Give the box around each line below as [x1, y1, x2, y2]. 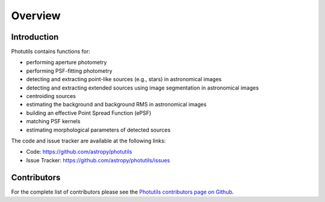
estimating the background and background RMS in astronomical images [26, 101, 207, 108]
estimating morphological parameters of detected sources [26, 126, 171, 133]
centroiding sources [26, 93, 76, 100]
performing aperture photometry [26, 59, 107, 66]
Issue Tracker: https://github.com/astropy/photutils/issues [26, 156, 170, 164]
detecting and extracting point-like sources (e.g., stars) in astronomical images [26, 76, 222, 83]
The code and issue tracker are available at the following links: [11, 137, 166, 144]
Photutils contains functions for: [11, 48, 90, 55]
